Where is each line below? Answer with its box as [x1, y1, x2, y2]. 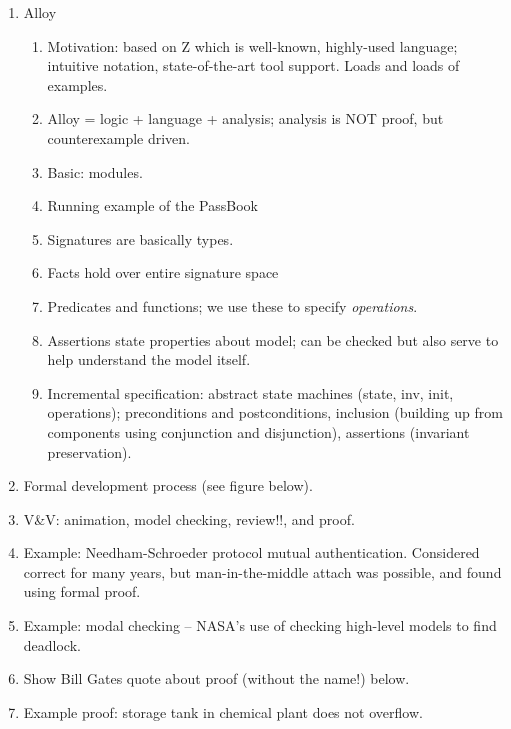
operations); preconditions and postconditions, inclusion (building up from [47, 402, 503, 423]
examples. [47, 74, 108, 95]
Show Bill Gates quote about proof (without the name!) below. [23, 668, 410, 689]
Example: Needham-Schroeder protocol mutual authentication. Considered [23, 542, 480, 563]
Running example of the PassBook [47, 195, 258, 216]
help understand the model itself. [47, 349, 251, 370]
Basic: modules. [47, 161, 143, 182]
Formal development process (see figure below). [23, 475, 313, 496]
